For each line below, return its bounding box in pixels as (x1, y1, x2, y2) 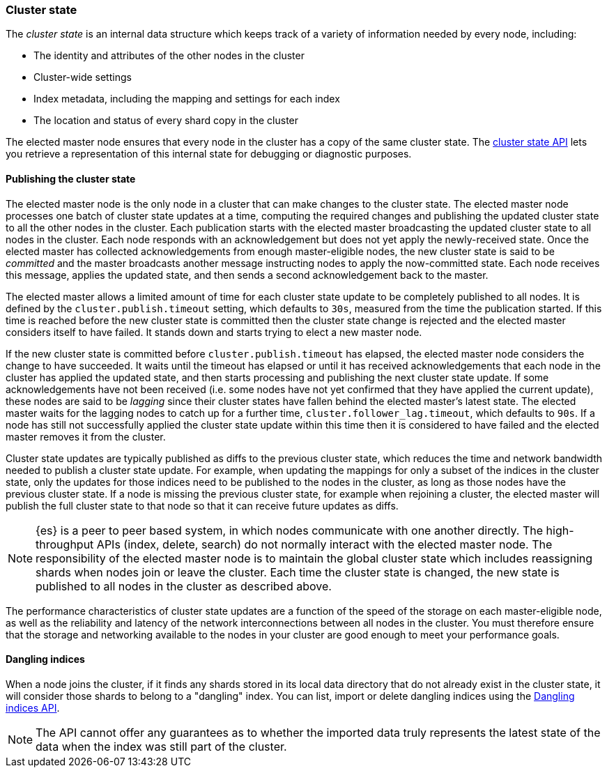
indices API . (6, 701, 60, 714)
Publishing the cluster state (6, 172, 136, 185)
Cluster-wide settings (33, 71, 132, 84)
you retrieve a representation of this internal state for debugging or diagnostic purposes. (6, 148, 412, 160)
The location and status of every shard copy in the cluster (33, 114, 299, 127)
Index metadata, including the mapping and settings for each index (33, 93, 340, 105)
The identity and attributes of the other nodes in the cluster (33, 49, 305, 62)
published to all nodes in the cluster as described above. (36, 579, 332, 593)
